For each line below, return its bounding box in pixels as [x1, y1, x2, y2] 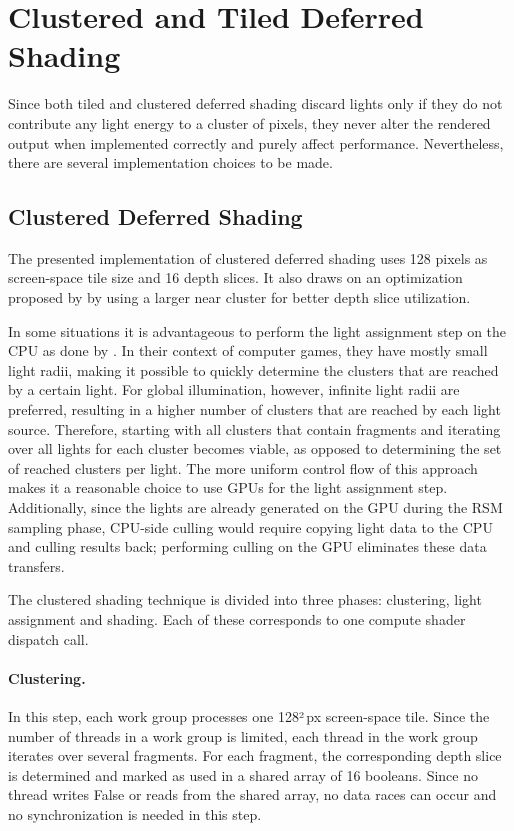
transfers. [8, 555, 65, 576]
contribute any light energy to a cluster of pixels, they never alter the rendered [8, 112, 491, 133]
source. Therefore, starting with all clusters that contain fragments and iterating [8, 418, 501, 439]
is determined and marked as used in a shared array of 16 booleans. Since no [8, 764, 478, 785]
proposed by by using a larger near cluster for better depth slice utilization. [8, 287, 471, 308]
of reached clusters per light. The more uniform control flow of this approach [8, 457, 478, 478]
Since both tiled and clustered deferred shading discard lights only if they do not [8, 93, 503, 114]
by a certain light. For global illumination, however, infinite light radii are [8, 379, 460, 400]
